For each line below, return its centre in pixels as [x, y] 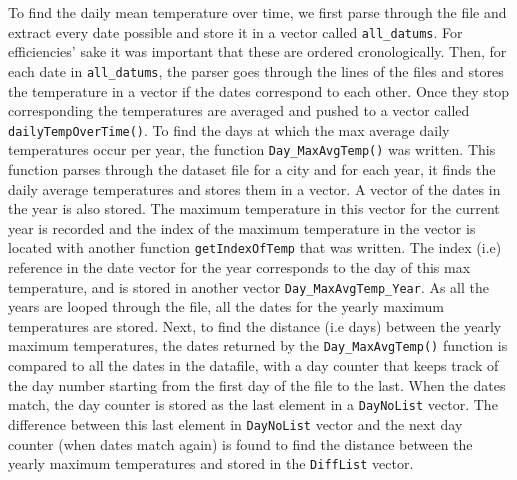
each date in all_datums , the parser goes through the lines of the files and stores [256, 70]
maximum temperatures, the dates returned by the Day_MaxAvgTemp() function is [258, 345]
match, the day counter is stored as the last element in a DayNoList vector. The [253, 404]
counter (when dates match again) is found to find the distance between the [240, 443]
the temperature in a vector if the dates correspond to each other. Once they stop [258, 90]
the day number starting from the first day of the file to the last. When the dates [257, 384]
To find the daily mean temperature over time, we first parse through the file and [257, 12]
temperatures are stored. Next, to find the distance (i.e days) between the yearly [255, 325]
